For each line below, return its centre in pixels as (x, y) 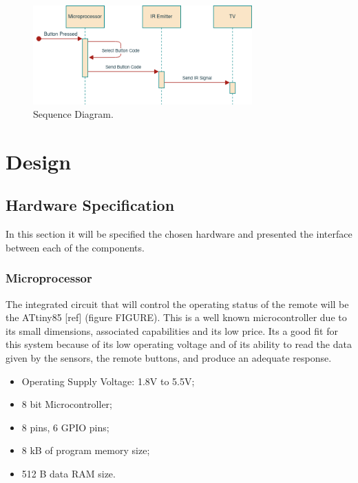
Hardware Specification (90, 205)
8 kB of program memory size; (86, 450)
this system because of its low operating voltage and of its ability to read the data (179, 344)
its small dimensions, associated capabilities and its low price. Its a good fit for (172, 330)
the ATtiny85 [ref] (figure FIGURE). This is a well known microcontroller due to (176, 317)
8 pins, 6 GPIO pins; (65, 427)
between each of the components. (75, 247)
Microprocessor (49, 278)
